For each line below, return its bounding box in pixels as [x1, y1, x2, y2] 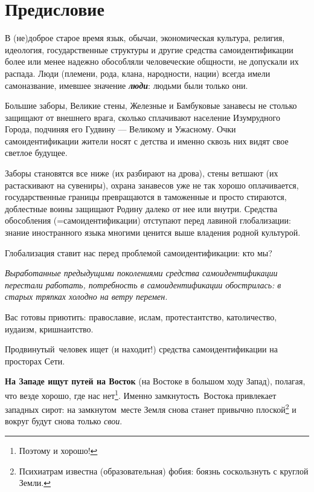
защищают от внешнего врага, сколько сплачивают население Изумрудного [5, 111, 280, 123]
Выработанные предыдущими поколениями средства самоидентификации [5, 267, 278, 279]
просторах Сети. [5, 354, 65, 367]
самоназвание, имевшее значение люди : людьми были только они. [5, 79, 248, 91]
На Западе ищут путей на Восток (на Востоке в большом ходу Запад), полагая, [5, 375, 306, 387]
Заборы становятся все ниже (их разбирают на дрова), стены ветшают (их [5, 167, 278, 180]
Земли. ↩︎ [19, 476, 51, 489]
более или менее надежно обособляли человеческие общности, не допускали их [5, 55, 299, 68]
